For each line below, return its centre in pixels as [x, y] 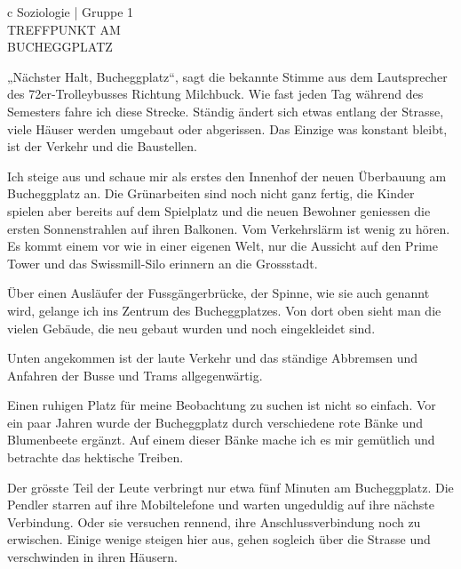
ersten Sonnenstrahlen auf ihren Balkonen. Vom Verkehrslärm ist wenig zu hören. [229, 228]
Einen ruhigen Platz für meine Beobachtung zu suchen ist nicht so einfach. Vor [222, 405]
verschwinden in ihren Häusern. [93, 557]
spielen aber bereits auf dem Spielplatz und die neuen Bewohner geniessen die [219, 210]
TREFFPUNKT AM [64, 29]
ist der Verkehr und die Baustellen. [102, 146]
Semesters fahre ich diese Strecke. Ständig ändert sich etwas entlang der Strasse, [226, 111]
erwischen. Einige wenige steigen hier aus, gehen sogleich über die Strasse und [219, 539]
